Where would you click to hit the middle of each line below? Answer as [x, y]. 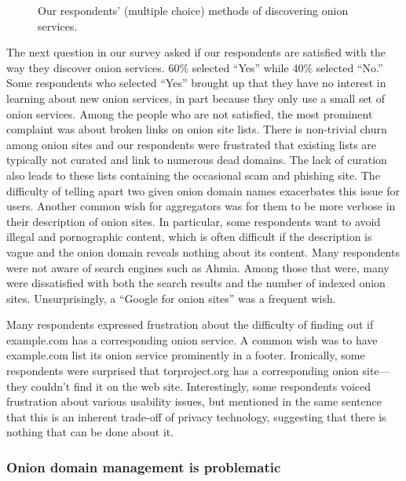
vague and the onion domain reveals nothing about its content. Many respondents [203, 251]
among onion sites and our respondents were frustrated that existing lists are [192, 144]
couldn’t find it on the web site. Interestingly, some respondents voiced [201, 386]
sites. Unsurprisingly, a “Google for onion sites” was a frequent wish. [171, 298]
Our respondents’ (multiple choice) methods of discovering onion [193, 10]
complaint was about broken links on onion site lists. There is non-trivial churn [197, 129]
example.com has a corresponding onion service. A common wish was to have [192, 339]
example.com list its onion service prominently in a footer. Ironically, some [186, 355]
